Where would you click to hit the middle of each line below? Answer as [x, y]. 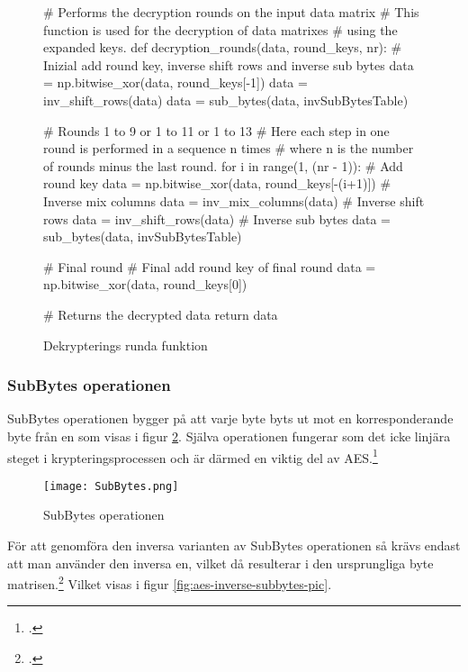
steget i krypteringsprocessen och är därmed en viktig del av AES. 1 [193, 456]
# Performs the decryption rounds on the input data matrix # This [231, 12]
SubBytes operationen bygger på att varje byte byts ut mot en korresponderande [230, 418]
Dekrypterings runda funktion [126, 345]
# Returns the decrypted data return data [161, 314]
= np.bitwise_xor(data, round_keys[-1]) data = [175, 82]
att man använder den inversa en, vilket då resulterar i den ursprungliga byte [220, 563]
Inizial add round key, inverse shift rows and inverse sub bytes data [229, 64]
